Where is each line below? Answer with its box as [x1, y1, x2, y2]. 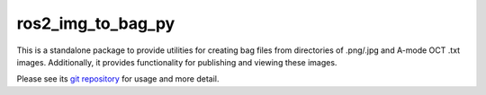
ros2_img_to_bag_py [16, 13, 175, 33]
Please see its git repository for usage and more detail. [16, 73, 220, 84]
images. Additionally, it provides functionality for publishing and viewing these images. [16, 56, 337, 67]
